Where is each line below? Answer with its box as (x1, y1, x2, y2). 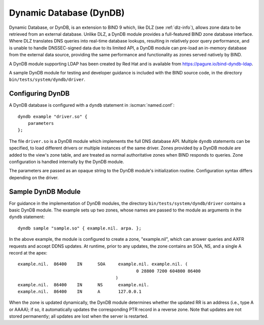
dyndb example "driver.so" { (18, 114, 88, 119)
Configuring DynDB (9, 90, 70, 98)
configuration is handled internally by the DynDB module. (9, 159, 124, 164)
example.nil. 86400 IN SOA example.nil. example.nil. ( (18, 261, 188, 267)
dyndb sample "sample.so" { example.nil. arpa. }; (18, 225, 142, 231)
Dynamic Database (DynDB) (9, 7, 125, 18)
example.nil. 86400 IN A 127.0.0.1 (18, 289, 142, 294)
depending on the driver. (9, 174, 59, 181)
